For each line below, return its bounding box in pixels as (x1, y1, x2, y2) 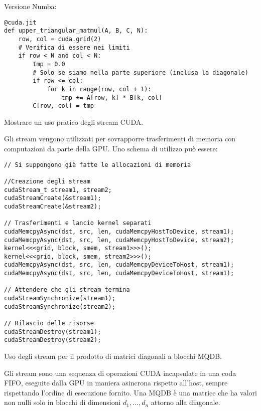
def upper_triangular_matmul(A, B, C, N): (4, 27, 148, 35)
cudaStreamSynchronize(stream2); (4, 303, 115, 310)
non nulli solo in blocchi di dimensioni (4, 397, 121, 407)
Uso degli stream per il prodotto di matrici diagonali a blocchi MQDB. (4, 351, 222, 361)
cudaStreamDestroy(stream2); (4, 336, 101, 344)
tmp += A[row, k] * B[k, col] (61, 94, 162, 101)
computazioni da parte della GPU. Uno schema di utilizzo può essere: (4, 143, 218, 153)
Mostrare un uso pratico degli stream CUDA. (4, 116, 144, 127)
